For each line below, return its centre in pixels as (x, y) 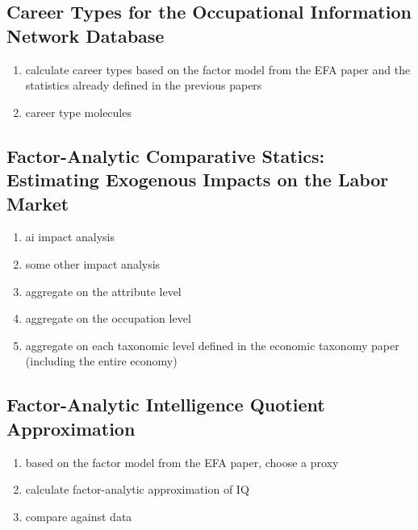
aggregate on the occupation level (108, 318)
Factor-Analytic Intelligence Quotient (166, 405)
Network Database (86, 35)
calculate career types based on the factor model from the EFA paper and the (218, 69)
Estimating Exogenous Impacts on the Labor (198, 179)
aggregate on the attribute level (103, 291)
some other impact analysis (93, 263)
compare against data (79, 516)
